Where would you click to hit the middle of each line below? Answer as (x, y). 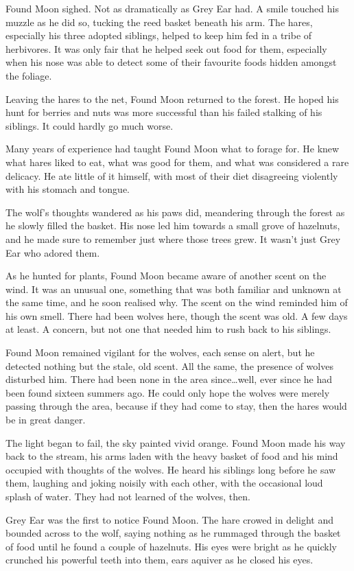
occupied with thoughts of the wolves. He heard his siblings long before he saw (171, 469)
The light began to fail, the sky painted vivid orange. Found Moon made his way (176, 442)
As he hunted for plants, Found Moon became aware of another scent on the (166, 276)
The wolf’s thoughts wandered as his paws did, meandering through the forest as (175, 212)
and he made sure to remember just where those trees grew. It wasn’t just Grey (173, 238)
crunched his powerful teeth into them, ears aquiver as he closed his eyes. (160, 560)
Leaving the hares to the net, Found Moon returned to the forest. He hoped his (172, 98)
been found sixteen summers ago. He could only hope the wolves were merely (168, 392)
